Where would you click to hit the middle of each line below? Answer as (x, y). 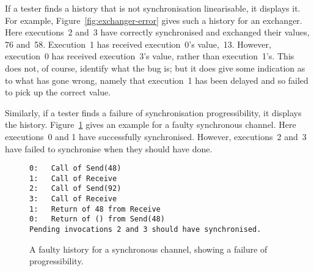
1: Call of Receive (73, 178)
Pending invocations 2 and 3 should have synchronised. (145, 230)
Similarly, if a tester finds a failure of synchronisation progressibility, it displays (153, 112)
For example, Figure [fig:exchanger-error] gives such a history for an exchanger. (154, 20)
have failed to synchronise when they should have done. (109, 148)
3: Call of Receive (73, 199)
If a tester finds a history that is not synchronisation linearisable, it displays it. (153, 8)
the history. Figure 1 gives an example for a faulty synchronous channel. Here (151, 124)
